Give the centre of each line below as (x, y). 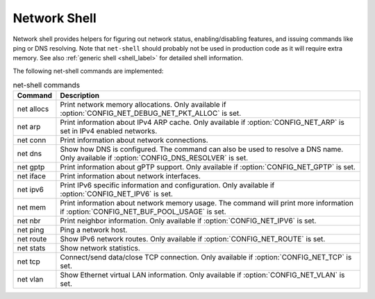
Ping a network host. (94, 230)
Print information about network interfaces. (131, 176)
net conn (32, 140)
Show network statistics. (100, 248)
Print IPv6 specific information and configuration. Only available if (167, 185)
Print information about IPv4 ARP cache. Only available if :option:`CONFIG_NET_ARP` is (202, 123)
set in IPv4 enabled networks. (109, 131)
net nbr (29, 221)
